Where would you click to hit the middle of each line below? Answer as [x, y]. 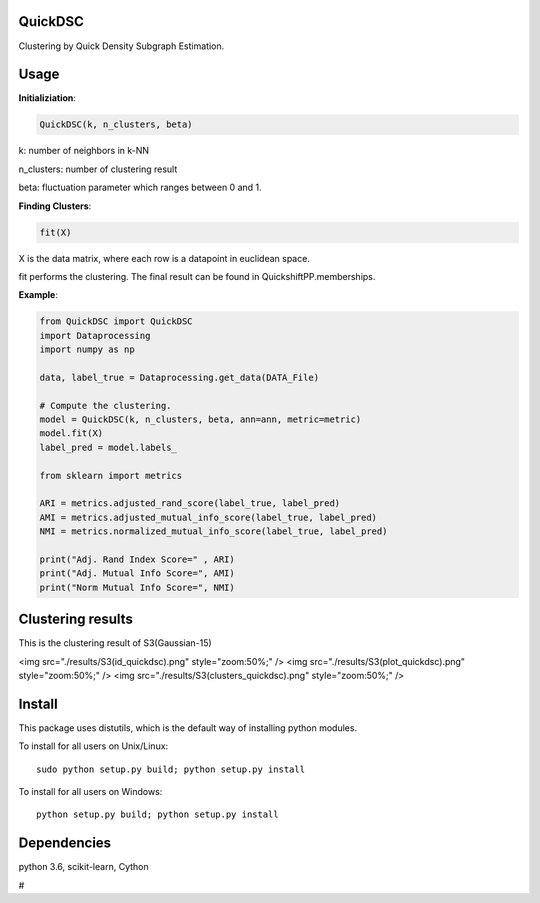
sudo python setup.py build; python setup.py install [170, 769]
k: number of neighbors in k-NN [84, 151]
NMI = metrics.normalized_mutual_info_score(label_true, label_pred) [213, 531]
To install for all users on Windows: [90, 792]
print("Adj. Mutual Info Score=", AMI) [137, 573]
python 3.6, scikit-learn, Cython [83, 867]
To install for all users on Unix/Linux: [93, 746]
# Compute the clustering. [105, 405]
